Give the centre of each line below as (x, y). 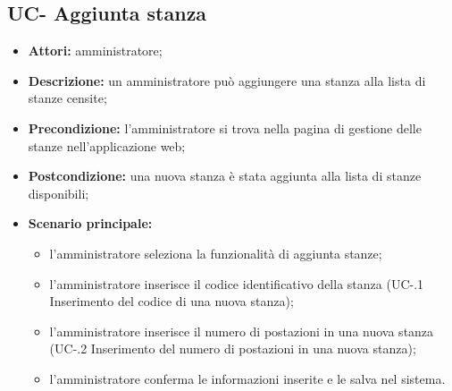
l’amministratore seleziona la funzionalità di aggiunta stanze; (216, 253)
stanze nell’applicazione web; (107, 145)
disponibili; (59, 193)
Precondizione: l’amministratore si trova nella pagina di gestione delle (225, 127)
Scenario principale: (90, 223)
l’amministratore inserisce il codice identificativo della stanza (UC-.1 (237, 283)
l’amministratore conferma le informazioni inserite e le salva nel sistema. (247, 378)
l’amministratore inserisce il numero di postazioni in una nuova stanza (242, 331)
